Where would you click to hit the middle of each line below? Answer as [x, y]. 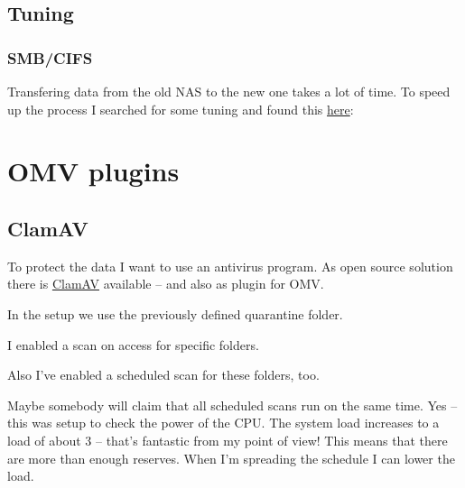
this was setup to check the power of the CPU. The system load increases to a [223, 423]
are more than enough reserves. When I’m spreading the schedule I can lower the [231, 458]
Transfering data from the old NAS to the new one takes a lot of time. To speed [229, 91]
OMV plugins [93, 171]
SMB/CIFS [50, 57]
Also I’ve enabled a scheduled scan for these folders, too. [163, 375]
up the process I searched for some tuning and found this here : [181, 109]
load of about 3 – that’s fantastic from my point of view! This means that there [228, 440]
